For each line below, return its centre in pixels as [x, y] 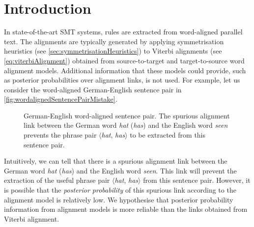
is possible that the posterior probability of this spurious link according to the [120, 190]
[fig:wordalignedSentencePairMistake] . [61, 99]
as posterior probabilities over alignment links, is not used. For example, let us [122, 80]
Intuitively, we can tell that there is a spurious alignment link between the [116, 161]
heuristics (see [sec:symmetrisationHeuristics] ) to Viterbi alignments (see [113, 51]
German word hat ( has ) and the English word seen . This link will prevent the [120, 170]
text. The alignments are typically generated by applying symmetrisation [114, 41]
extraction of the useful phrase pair [57, 180]
